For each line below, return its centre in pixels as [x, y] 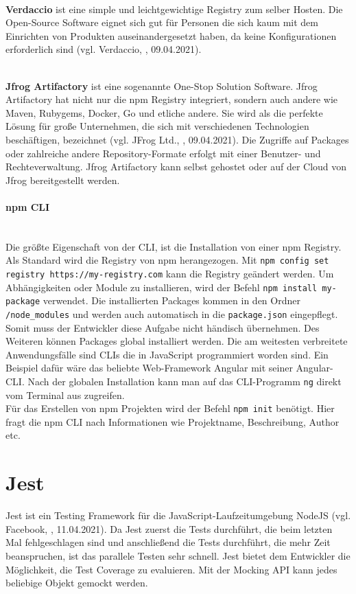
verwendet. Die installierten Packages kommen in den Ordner [171, 300]
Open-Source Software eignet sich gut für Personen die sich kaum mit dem [162, 22]
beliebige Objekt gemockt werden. [77, 583]
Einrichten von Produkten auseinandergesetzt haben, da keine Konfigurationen [171, 35]
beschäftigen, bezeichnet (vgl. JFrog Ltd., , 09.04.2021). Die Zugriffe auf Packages [177, 139]
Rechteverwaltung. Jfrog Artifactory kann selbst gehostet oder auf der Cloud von [176, 167]
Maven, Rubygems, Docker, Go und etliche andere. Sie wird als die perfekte [164, 112]
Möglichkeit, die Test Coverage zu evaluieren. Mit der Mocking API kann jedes [171, 569]
